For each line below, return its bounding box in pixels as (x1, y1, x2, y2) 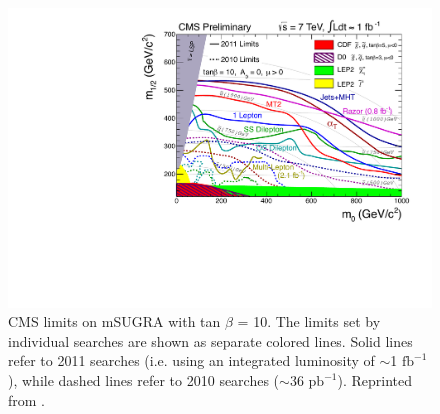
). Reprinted (337, 370, 412, 391)
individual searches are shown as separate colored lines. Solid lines (8, 330, 413, 351)
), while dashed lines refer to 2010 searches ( (8, 370, 280, 391)
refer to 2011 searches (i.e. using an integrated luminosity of (8, 350, 375, 371)
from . (8, 389, 46, 410)
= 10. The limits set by (237, 311, 381, 332)
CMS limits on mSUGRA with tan (8, 311, 221, 332)
